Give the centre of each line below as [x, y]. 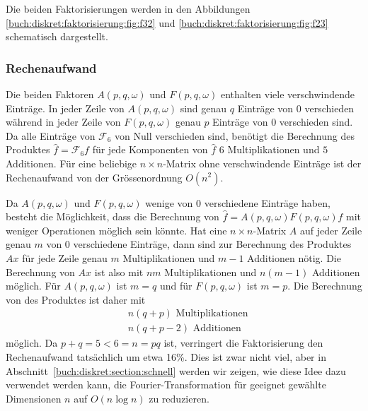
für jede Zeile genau [65, 257]
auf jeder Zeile [331, 230]
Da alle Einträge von [51, 135]
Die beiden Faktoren [50, 94]
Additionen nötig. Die [294, 257]
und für [176, 286]
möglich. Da [32, 343]
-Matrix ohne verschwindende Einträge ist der [262, 163]
